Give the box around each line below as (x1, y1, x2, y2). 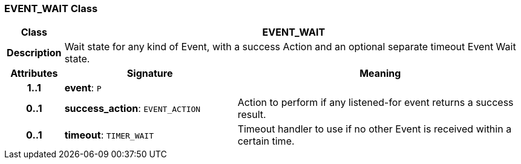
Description (7, 47, 62, 59)
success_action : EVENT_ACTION (64, 102, 201, 115)
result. (237, 108, 266, 121)
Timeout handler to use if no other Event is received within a (237, 123, 512, 136)
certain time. (237, 135, 295, 148)
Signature (126, 67, 173, 80)
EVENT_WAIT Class (4, 2, 98, 15)
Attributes (10, 67, 58, 80)
